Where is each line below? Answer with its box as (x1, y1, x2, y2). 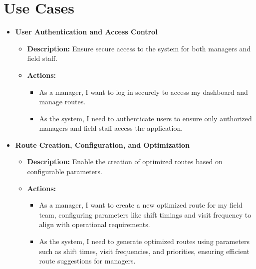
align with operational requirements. (39, 219, 150, 230)
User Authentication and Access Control (15, 26, 158, 37)
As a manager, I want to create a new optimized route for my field (39, 200, 243, 210)
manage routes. (39, 96, 86, 107)
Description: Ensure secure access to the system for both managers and (27, 43, 251, 53)
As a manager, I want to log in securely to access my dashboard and (39, 86, 248, 97)
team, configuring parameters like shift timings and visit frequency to (39, 209, 252, 220)
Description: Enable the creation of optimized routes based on (27, 156, 223, 167)
